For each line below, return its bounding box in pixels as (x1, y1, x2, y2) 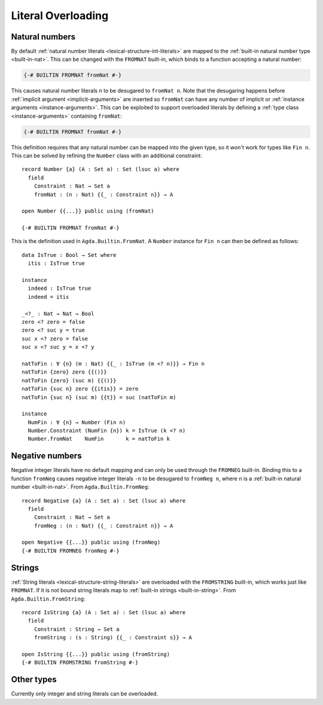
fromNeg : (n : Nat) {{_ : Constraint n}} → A (33, 522, 173, 529)
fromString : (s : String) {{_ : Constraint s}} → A (33, 634, 193, 641)
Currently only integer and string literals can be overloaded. (11, 690, 159, 697)
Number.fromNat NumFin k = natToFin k (28, 436, 170, 442)
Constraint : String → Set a (33, 626, 120, 633)
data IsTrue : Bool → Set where (22, 252, 117, 258)
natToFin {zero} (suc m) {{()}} (22, 377, 117, 384)
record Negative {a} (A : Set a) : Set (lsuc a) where (22, 497, 186, 504)
